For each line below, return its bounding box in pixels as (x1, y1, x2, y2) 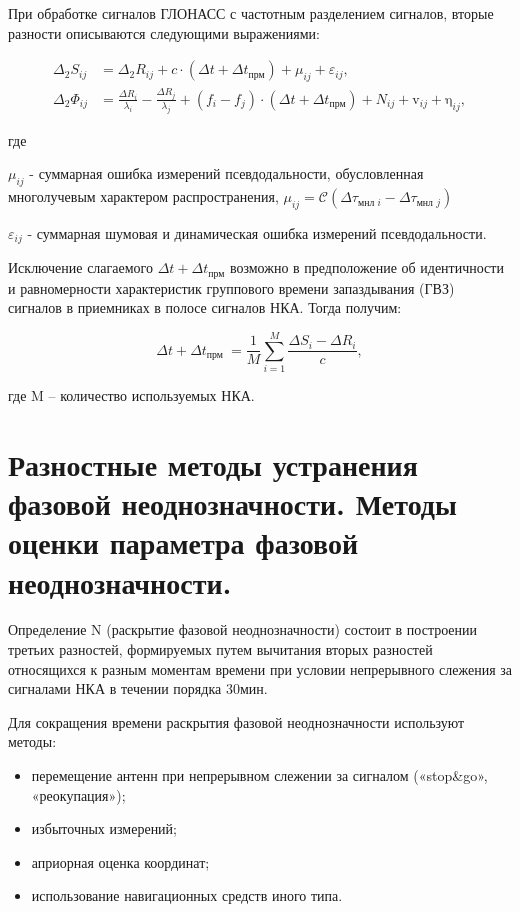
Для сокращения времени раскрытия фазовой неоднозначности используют (8, 711, 465, 732)
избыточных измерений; (31, 818, 178, 839)
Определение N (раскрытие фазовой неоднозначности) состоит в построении (8, 619, 478, 640)
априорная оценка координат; (31, 851, 210, 872)
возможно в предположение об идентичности (229, 257, 504, 278)
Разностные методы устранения (8, 443, 418, 484)
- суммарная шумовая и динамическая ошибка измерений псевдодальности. (27, 222, 487, 243)
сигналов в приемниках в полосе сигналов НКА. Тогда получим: (8, 297, 402, 318)
